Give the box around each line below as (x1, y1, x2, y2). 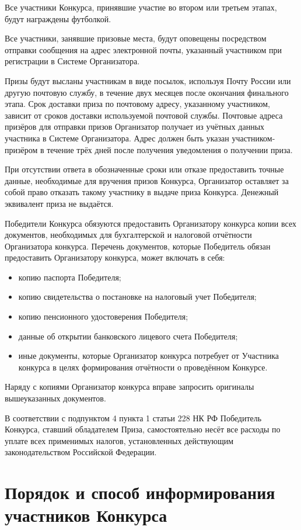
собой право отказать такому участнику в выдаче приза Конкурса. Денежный (5, 186, 279, 198)
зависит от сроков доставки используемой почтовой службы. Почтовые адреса (5, 109, 283, 121)
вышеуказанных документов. (5, 392, 106, 404)
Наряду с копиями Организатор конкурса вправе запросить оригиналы (5, 380, 254, 393)
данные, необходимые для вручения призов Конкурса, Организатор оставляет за (5, 174, 289, 186)
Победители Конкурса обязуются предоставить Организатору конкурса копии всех (5, 217, 296, 229)
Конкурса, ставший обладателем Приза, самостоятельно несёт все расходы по (5, 423, 281, 435)
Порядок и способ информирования (5, 480, 275, 504)
